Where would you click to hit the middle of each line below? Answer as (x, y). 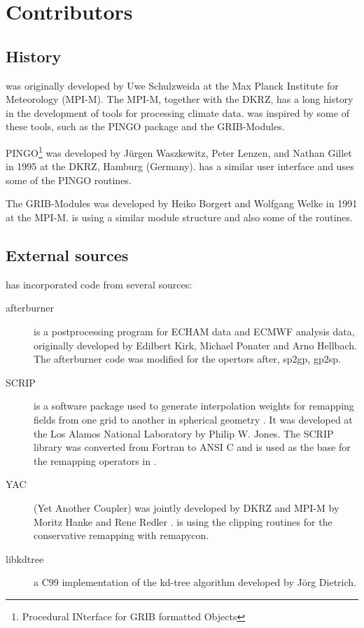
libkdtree (25, 558)
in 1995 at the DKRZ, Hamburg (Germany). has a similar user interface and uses (180, 166)
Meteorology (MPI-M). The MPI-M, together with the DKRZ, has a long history (180, 99)
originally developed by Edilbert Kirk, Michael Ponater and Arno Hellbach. (195, 345)
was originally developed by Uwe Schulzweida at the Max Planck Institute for (172, 85)
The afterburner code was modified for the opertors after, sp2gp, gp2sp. (187, 359)
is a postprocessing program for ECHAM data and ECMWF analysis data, (194, 331)
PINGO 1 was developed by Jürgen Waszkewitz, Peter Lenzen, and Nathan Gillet (179, 151)
